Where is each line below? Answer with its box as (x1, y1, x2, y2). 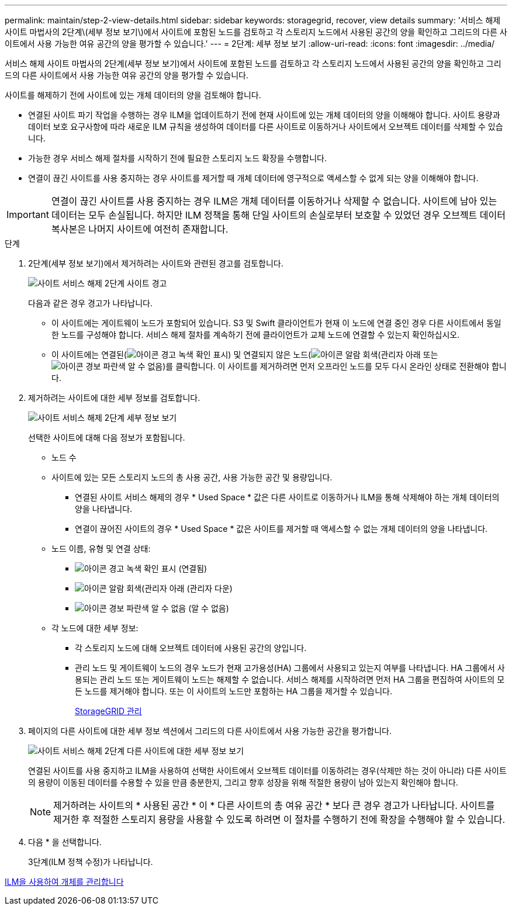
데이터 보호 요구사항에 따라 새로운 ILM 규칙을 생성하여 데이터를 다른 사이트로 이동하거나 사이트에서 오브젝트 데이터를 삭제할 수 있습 (28, 122, 503, 132)
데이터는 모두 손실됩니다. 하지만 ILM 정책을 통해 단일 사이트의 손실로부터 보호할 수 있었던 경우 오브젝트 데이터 (51, 209, 506, 221)
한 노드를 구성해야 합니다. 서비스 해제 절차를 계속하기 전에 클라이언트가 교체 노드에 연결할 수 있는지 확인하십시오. (51, 330, 460, 340)
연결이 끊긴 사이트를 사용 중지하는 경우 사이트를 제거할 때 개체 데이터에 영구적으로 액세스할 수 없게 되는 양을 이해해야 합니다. (28, 173, 479, 183)
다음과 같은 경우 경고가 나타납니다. (28, 298, 153, 308)
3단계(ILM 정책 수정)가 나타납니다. (28, 857, 153, 867)
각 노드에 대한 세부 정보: (51, 623, 139, 633)
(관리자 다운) (186, 583, 233, 593)
